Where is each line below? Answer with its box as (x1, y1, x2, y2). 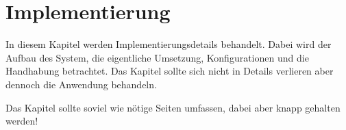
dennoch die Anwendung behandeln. (5, 77, 157, 91)
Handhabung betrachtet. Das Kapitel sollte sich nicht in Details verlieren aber (5, 64, 334, 78)
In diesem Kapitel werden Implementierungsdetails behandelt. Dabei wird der (5, 37, 332, 51)
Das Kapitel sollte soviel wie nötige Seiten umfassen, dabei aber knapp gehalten (5, 100, 341, 114)
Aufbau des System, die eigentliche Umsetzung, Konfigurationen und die (5, 50, 309, 64)
